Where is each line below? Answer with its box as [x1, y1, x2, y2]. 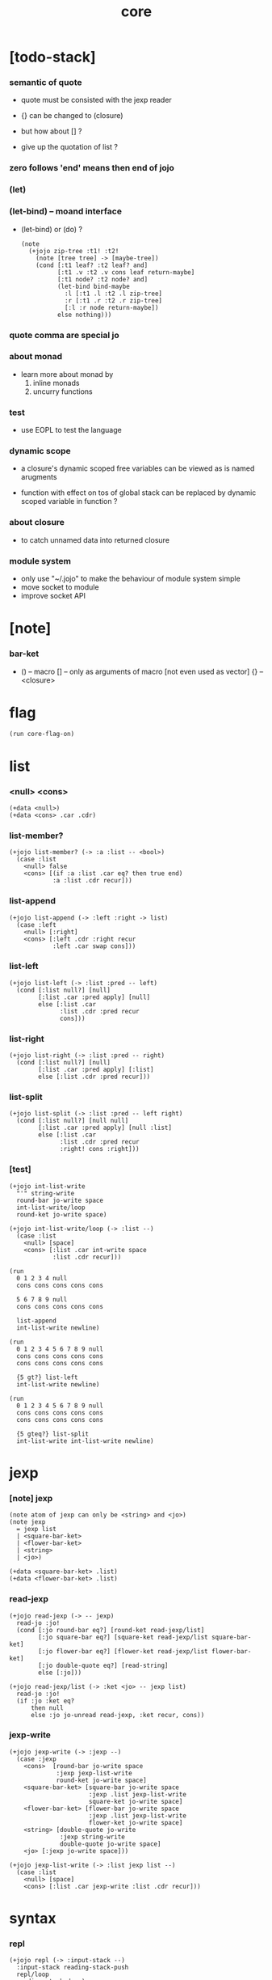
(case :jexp [16, 1754, 57, 1763]
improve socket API [20, 591, 86, 601]
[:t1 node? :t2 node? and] [56, 275, 149, 283]
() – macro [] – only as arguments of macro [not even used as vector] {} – [20, 666, 264, 676]
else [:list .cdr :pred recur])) [38, 1072, 151, 1081]
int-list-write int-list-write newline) [16, 1436, 154, 1445]
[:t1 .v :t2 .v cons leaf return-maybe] [56, 268, 195, 277]
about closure [9, 517, 65, 528]
